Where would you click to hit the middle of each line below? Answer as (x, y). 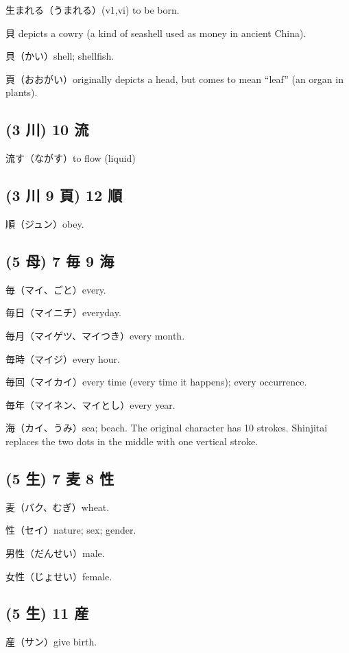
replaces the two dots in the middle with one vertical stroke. (132, 441)
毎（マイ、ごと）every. (56, 289)
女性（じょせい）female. (59, 576)
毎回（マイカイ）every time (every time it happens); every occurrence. (156, 382)
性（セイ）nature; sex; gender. (71, 530)
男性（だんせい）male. (55, 553)
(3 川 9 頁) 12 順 (64, 195)
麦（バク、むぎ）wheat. (58, 507)
